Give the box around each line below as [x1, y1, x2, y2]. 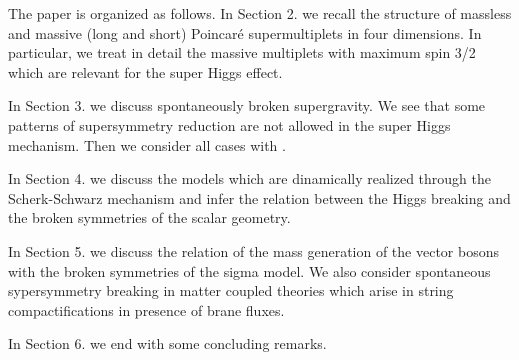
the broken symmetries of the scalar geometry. [8, 207, 291, 228]
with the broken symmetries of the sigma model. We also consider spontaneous [8, 260, 491, 281]
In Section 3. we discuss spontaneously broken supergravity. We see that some [8, 95, 486, 116]
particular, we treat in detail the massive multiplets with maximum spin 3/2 [8, 42, 476, 63]
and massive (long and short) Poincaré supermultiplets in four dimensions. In [8, 22, 482, 43]
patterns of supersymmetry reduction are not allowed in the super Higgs [8, 114, 451, 135]
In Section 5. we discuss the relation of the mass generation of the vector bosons [8, 240, 499, 261]
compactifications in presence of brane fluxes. [8, 299, 285, 320]
